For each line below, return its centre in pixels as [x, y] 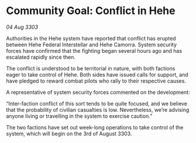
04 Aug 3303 [22, 27]
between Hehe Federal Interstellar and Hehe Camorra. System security [92, 45]
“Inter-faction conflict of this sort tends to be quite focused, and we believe [97, 103]
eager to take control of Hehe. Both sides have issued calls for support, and [97, 74]
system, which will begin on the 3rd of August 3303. [69, 134]
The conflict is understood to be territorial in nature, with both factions [91, 68]
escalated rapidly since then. [41, 57]
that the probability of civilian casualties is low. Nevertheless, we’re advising [98, 110]
